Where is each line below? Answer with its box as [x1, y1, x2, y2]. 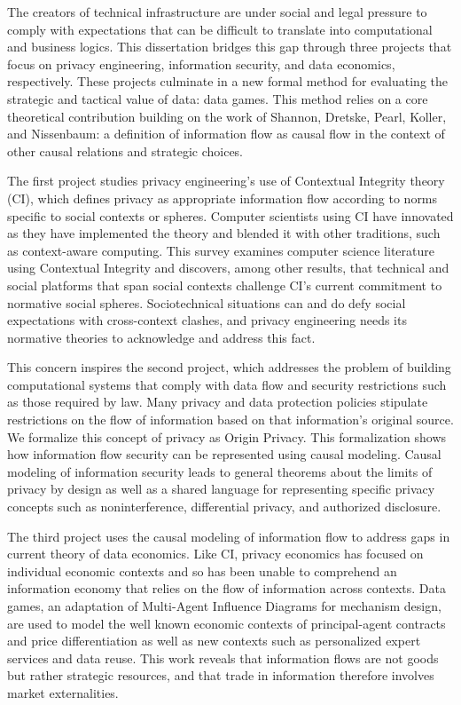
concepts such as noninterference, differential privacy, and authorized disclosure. [7, 497, 441, 516]
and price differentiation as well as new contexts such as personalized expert [7, 631, 421, 650]
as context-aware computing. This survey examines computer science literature [7, 241, 434, 259]
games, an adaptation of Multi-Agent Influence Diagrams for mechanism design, [7, 597, 441, 614]
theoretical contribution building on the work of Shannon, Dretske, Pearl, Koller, [7, 107, 447, 125]
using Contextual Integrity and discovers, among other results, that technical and [7, 258, 449, 277]
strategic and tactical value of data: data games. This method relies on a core [7, 89, 428, 107]
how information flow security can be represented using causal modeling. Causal [7, 445, 441, 463]
